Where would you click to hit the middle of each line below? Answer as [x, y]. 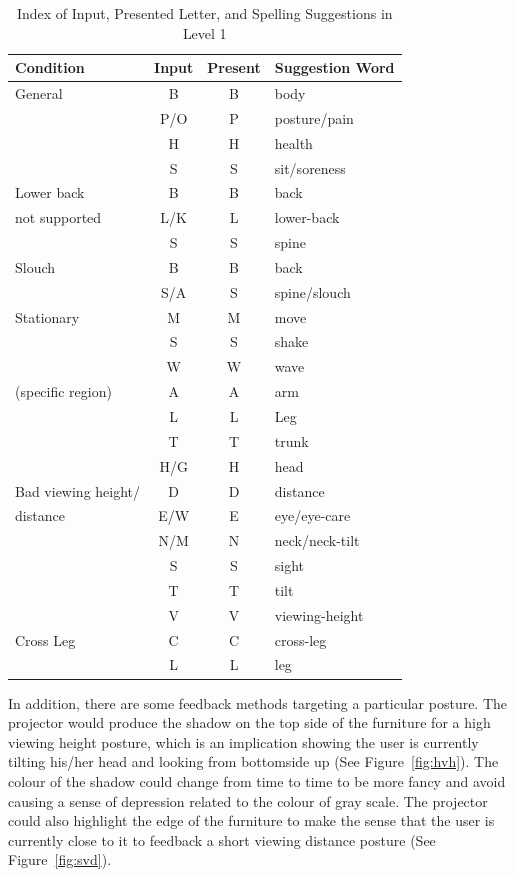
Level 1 [204, 32]
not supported [58, 217]
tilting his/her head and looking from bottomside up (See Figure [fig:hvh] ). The [253, 761]
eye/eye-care [312, 515]
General [39, 93]
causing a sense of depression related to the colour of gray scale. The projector [248, 800]
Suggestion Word [334, 67]
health [293, 142]
